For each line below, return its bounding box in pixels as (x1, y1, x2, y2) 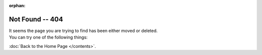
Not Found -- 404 (9, 15, 63, 23)
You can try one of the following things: (9, 34, 88, 40)
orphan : (9, 3, 26, 8)
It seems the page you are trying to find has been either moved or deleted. (9, 28, 158, 33)
